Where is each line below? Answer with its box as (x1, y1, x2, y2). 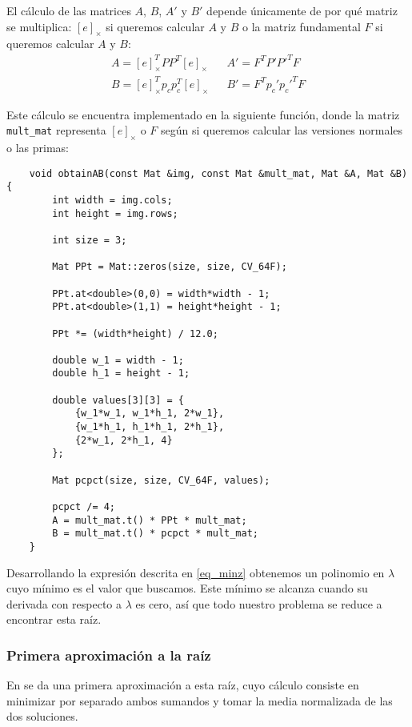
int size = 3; (52, 234, 127, 246)
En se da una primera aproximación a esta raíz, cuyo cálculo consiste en (6, 677, 359, 693)
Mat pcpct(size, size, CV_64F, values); (52, 474, 270, 486)
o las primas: (6, 139, 69, 156)
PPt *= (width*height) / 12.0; (52, 327, 218, 339)
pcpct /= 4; (52, 501, 116, 513)
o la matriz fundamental (242, 18, 361, 34)
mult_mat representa (6, 122, 106, 139)
